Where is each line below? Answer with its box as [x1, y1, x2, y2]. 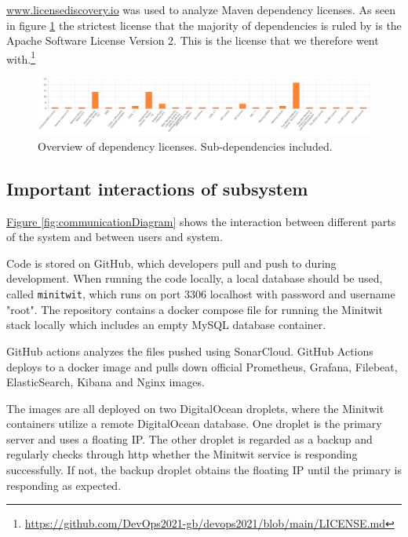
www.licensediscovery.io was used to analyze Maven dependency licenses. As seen [6, 2, 396, 17]
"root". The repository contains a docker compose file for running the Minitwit [6, 301, 383, 317]
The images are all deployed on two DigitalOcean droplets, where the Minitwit [6, 400, 384, 416]
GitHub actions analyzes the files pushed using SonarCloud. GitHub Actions [6, 342, 373, 359]
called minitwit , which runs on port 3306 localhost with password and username [6, 286, 395, 302]
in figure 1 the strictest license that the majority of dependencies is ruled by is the [6, 16, 402, 33]
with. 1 [6, 48, 35, 67]
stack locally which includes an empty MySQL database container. [6, 316, 326, 333]
